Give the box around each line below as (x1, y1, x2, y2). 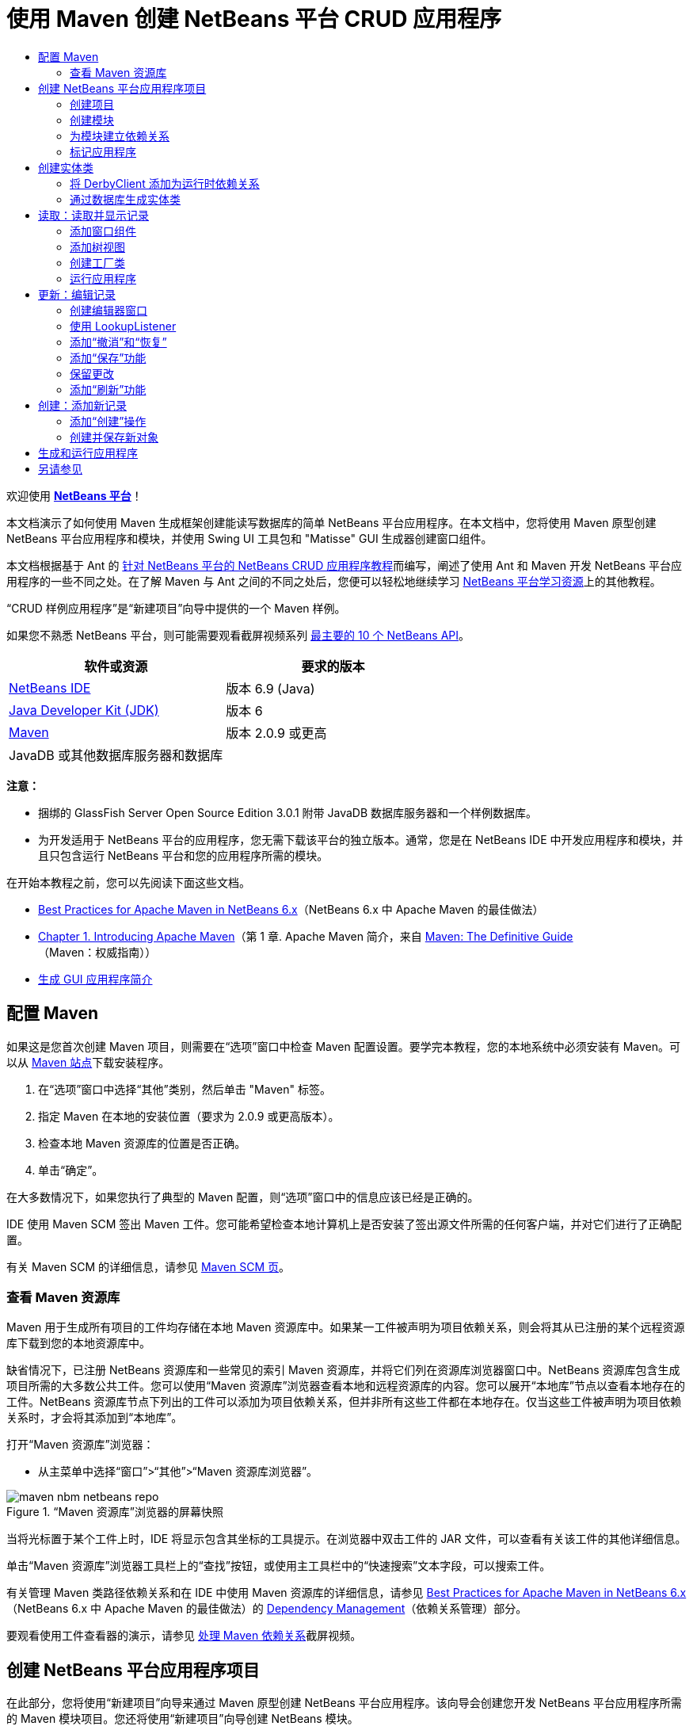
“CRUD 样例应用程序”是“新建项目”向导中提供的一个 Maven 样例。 (6, 601, 346, 615)
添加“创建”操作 (70, 414, 147, 428)
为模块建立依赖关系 (70, 128, 169, 143)
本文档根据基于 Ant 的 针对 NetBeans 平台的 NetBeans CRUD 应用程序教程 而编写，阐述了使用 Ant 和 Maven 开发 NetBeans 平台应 (6, 558, 683, 572)
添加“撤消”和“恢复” (70, 334, 167, 349)
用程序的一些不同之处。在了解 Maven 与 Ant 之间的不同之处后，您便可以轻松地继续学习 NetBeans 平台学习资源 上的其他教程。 (6, 574, 661, 588)
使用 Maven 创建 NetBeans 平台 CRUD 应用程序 (6, 6, 502, 32)
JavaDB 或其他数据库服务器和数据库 (9, 747, 223, 763)
